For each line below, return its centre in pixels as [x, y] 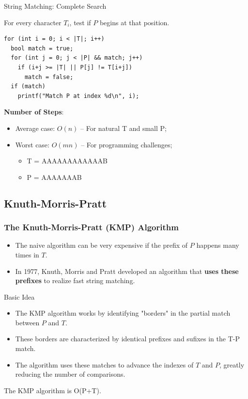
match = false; [49, 77]
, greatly [232, 364]
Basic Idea [19, 296]
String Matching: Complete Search [55, 6]
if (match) [28, 87]
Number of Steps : [34, 112]
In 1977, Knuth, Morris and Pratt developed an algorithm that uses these [127, 271]
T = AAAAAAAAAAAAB [67, 161]
